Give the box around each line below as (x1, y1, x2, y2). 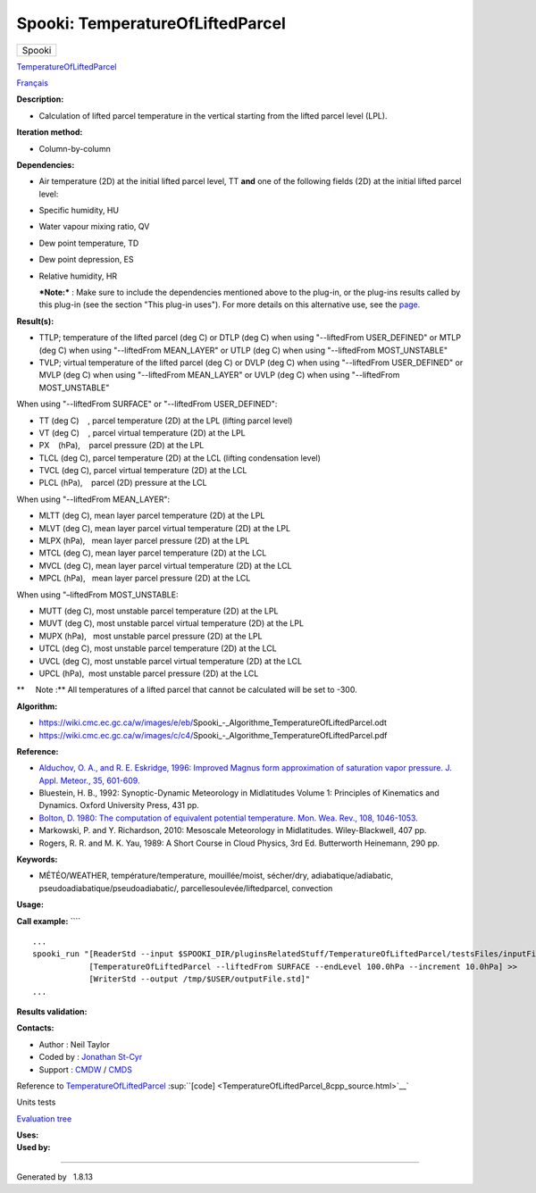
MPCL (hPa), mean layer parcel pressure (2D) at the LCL (38, 572, 251, 584)
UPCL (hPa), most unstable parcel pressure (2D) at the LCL (38, 668, 259, 679)
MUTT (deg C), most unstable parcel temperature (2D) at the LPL (38, 605, 279, 616)
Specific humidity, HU (38, 205, 120, 216)
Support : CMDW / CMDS (38, 1064, 133, 1075)
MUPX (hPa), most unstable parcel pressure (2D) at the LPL (38, 630, 263, 641)
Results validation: (16, 1005, 88, 1017)
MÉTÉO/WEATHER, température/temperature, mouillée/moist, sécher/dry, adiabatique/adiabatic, (38, 871, 393, 881)
